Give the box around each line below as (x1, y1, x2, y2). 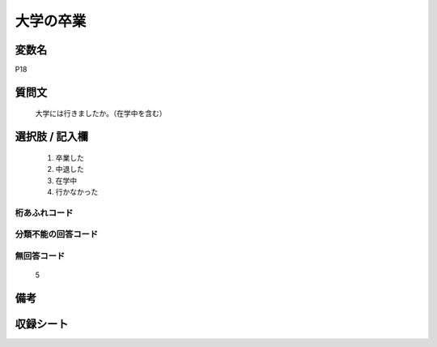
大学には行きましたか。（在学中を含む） (35, 109, 167, 118)
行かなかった (55, 187, 99, 197)
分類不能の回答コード (15, 229, 99, 240)
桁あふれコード (15, 207, 74, 218)
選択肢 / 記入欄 (15, 130, 89, 144)
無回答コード (15, 250, 66, 261)
